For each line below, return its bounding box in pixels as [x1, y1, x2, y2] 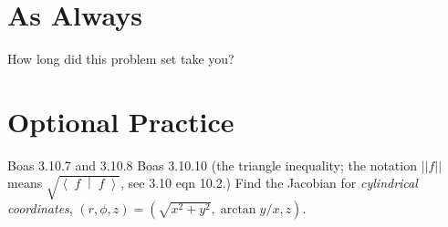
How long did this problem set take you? [7, 49, 234, 68]
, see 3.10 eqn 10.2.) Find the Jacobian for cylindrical [120, 173, 418, 192]
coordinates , [7, 198, 73, 217]
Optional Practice [7, 102, 234, 139]
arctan [220, 202, 256, 216]
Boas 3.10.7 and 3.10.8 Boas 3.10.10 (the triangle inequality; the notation [7, 155, 417, 174]
